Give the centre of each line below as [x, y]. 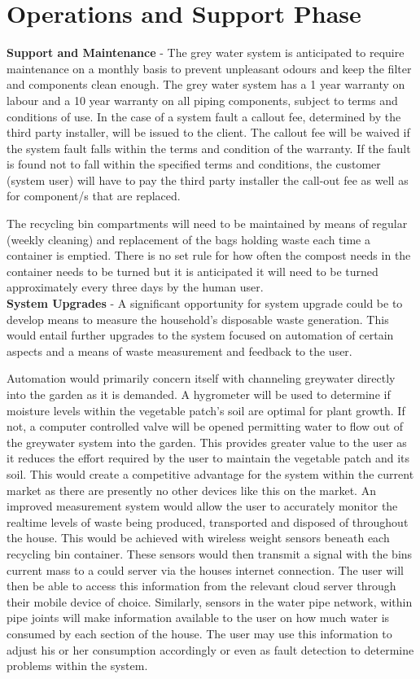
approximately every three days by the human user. [135, 287]
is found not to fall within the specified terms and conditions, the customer [194, 164]
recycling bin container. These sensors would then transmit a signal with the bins [210, 553]
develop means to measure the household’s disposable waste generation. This [198, 319]
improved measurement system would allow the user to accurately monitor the [202, 506]
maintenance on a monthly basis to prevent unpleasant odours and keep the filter [209, 68]
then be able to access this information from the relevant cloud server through [201, 586]
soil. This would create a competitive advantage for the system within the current [210, 473]
